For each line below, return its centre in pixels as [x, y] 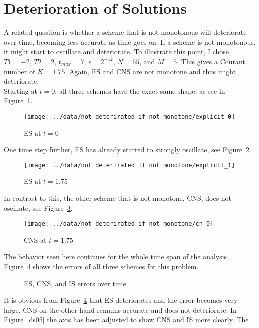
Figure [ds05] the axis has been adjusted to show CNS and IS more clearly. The [126, 319]
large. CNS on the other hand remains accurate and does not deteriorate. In [120, 309]
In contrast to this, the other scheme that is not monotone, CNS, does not [118, 198]
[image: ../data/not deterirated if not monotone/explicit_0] [129, 116]
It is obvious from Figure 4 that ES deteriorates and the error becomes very [121, 300]
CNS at [35, 240]
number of [20, 71]
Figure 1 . [18, 100]
